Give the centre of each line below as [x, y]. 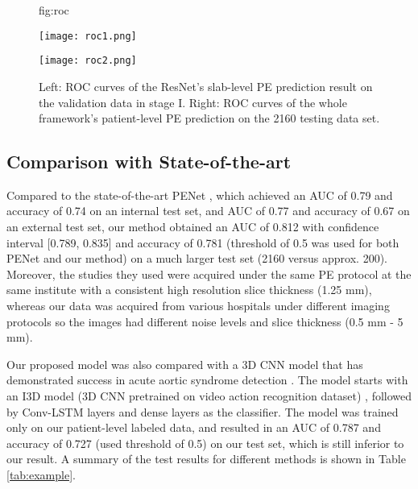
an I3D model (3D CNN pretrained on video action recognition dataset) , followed [209, 396]
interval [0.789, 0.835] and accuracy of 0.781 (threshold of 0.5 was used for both [203, 242]
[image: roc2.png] [88, 61]
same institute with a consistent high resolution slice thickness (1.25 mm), [189, 290]
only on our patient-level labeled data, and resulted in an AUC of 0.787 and [194, 427]
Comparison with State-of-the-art [149, 162]
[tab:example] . [41, 474]
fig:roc [54, 10]
